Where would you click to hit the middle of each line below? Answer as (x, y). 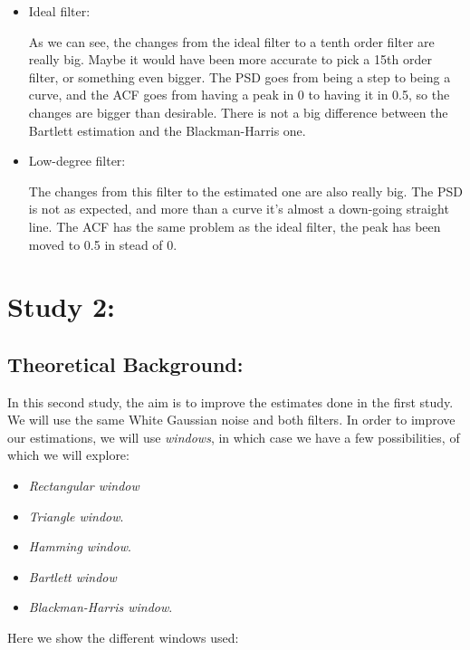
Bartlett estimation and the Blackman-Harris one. (167, 130)
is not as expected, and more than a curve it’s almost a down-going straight (239, 209)
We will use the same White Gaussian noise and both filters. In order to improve (231, 420)
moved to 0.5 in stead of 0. (103, 244)
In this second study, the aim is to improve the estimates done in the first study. (230, 401)
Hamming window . (80, 546)
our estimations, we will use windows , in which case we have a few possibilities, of (234, 437)
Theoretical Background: (125, 363)
